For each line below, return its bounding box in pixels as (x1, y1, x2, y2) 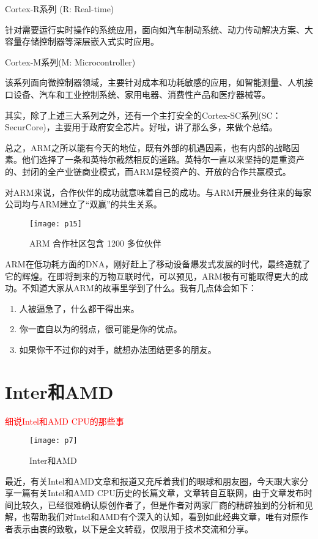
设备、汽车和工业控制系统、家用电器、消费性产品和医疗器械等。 (13, 87, 270, 100)
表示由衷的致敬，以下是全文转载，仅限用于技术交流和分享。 (13, 522, 253, 535)
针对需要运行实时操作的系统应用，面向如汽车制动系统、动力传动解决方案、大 (5, 23, 313, 35)
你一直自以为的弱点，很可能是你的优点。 (19, 322, 182, 335)
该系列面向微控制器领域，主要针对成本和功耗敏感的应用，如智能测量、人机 (5, 76, 305, 89)
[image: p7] (29, 436, 78, 445)
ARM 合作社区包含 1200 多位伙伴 (29, 237, 161, 250)
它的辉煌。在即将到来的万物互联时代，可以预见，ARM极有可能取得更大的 (5, 269, 300, 282)
